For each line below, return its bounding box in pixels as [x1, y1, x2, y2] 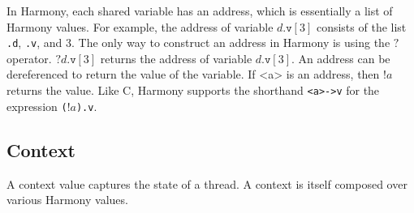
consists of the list [316, 18, 407, 35]
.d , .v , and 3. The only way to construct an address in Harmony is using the [6, 34, 390, 51]
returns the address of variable [100, 49, 252, 66]
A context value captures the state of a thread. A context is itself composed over [6, 175, 408, 192]
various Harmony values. [6, 191, 128, 208]
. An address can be [291, 49, 390, 66]
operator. [6, 49, 52, 66]
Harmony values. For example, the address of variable [6, 18, 274, 35]
